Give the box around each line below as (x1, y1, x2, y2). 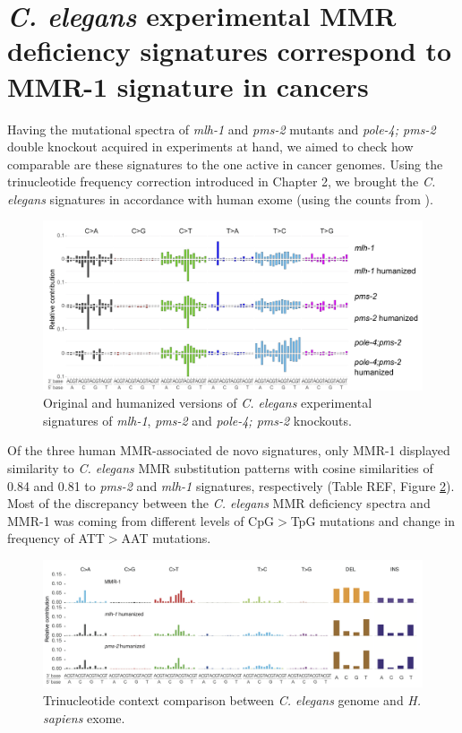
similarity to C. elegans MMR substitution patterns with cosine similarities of (7, 459, 433, 478)
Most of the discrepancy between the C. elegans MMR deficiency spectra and (7, 494, 431, 513)
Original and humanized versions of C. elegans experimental (43, 393, 372, 412)
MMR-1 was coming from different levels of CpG (7, 511, 274, 530)
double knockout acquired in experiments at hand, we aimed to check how (7, 137, 414, 156)
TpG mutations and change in (290, 511, 456, 530)
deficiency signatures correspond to (7, 32, 452, 69)
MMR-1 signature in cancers (7, 67, 369, 104)
